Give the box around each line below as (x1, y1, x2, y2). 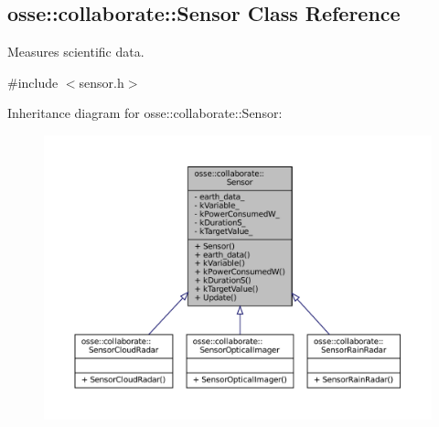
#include (7, 72, 59, 91)
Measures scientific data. (7, 42, 145, 61)
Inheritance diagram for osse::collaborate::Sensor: (7, 103, 283, 123)
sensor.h (79, 72, 124, 91)
